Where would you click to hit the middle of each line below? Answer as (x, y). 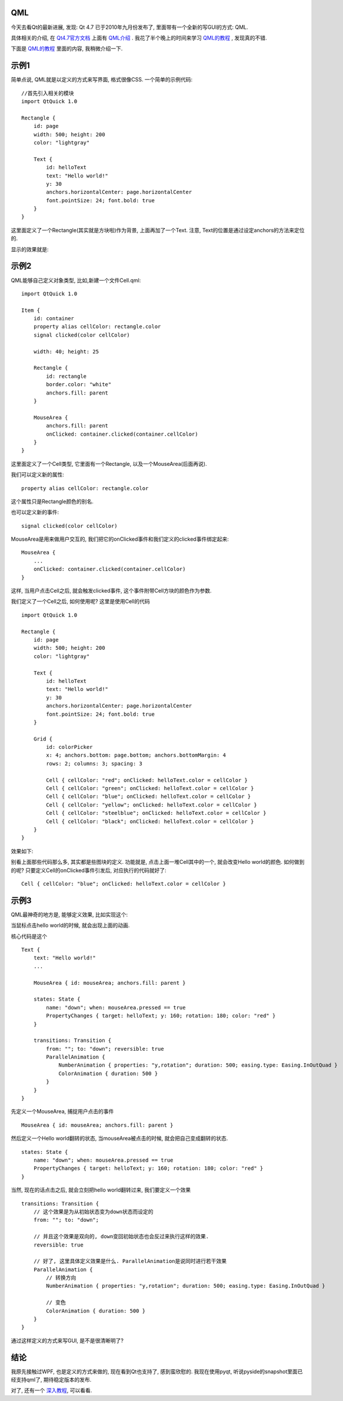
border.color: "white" (79, 384)
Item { (31, 310)
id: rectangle (66, 376)
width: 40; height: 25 (66, 351)
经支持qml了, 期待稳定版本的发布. (51, 1380)
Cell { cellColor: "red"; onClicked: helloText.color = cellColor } (147, 780)
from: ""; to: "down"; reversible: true (105, 1049)
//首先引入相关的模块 (48, 93)
